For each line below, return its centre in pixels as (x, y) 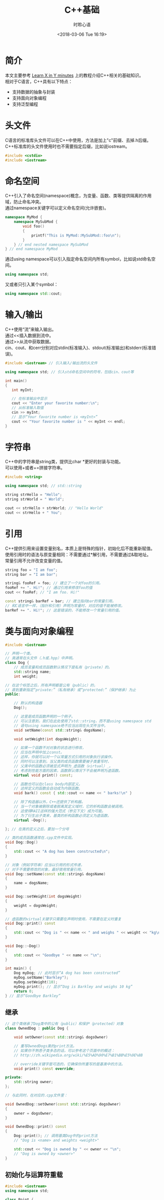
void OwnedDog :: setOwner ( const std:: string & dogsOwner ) (63, 1104)
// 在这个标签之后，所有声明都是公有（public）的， (51, 685)
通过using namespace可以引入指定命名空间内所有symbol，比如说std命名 (78, 259)
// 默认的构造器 (28, 703)
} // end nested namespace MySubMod (51, 245)
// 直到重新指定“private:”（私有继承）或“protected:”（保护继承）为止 (71, 690)
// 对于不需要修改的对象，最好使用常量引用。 (45, 870)
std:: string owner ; (34, 1082)
